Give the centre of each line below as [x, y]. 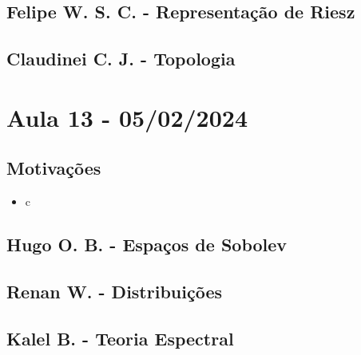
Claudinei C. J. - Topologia [121, 59]
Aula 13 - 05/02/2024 [127, 117]
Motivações [54, 168]
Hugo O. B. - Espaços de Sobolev [147, 245]
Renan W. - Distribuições [115, 291]
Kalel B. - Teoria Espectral [120, 338]
